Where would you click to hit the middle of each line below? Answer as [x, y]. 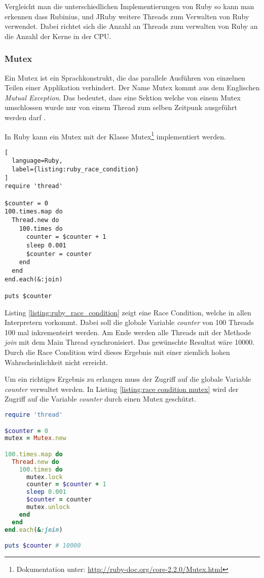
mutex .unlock [48, 507]
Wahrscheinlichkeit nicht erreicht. [56, 362]
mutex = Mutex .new [35, 438]
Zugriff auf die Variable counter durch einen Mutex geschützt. [100, 399]
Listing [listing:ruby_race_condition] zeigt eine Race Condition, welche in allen [128, 312]
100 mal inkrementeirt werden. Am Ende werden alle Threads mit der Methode [128, 332]
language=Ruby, [37, 161]
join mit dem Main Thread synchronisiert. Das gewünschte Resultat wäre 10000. [130, 342]
